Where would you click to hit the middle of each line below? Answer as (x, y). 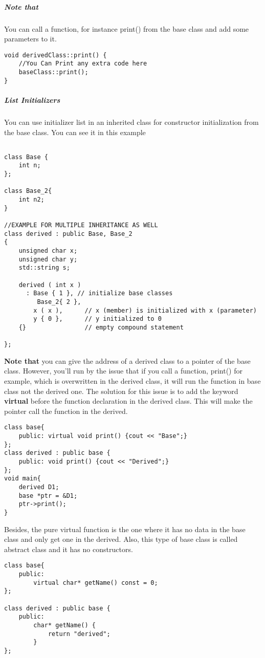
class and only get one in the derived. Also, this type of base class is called (121, 539)
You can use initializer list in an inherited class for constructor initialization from (131, 122)
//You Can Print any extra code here (83, 64)
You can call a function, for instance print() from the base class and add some (127, 28)
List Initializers (32, 100)
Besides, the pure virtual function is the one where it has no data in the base (125, 529)
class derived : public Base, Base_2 (68, 234)
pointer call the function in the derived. (66, 411)
